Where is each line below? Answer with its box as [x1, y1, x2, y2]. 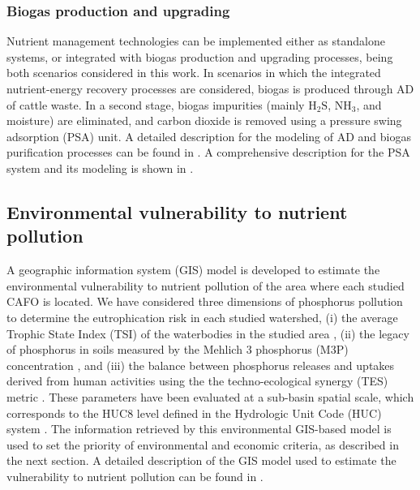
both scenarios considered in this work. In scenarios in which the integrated [6, 64, 381, 81]
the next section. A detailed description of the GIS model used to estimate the [6, 452, 396, 469]
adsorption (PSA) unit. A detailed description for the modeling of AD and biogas [6, 127, 411, 144]
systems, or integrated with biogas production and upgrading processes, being [6, 48, 393, 65]
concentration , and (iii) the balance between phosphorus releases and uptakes [6, 356, 395, 373]
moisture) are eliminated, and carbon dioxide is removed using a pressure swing [6, 112, 402, 129]
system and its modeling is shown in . [6, 159, 194, 176]
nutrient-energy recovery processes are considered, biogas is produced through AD [6, 80, 414, 97]
